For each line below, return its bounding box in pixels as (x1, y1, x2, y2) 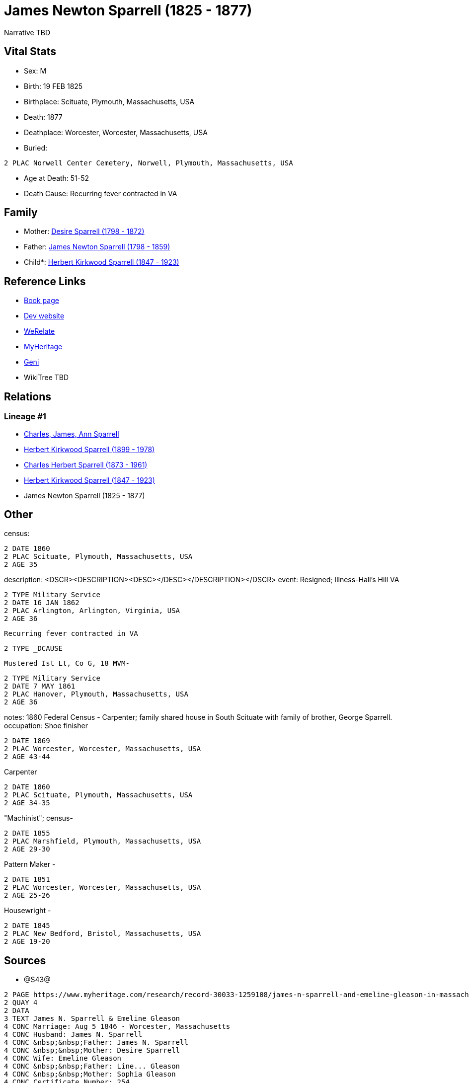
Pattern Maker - (4, 860, 56, 869)
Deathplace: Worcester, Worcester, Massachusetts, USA (24, 128, 208, 137)
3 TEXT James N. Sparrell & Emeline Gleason (4, 1014, 180, 1023)
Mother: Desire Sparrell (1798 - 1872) (24, 227, 145, 236)
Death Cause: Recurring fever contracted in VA (24, 189, 177, 198)
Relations (4, 390, 52, 403)
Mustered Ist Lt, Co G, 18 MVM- (4, 659, 130, 668)
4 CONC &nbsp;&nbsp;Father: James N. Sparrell (4, 1038, 188, 1047)
